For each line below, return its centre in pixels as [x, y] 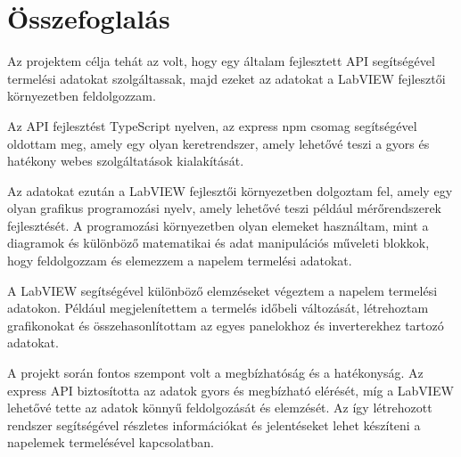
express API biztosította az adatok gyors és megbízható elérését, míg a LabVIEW [230, 390]
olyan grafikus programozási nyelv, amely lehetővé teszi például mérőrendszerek [225, 208]
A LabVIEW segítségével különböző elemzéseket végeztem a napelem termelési [222, 290]
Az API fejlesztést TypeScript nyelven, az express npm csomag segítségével [212, 125]
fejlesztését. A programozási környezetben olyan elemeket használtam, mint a [218, 225]
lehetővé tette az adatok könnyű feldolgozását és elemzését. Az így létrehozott [220, 408]
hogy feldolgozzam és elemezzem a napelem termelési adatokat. [180, 261]
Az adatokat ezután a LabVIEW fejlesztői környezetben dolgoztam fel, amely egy [230, 190]
